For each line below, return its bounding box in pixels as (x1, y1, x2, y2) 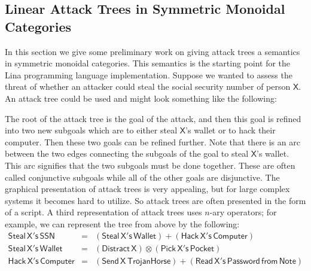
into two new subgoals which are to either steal (5, 124, 178, 136)
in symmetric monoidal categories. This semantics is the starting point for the (5, 57, 291, 69)
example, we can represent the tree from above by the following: (5, 217, 240, 230)
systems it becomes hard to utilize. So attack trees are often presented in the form (5, 194, 306, 206)
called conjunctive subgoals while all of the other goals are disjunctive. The (5, 170, 280, 183)
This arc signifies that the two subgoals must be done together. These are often (5, 159, 295, 171)
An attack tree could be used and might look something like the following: (5, 92, 277, 104)
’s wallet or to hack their (185, 124, 276, 136)
